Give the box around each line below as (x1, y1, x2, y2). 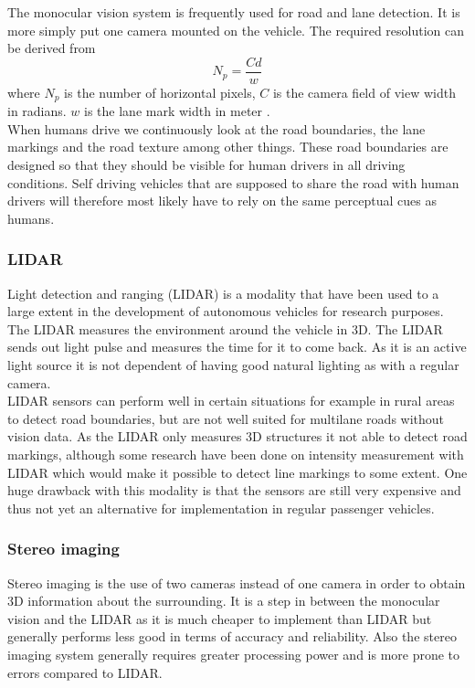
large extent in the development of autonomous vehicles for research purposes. (7, 302, 444, 321)
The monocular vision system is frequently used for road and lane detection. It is (7, 3, 460, 21)
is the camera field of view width (272, 82, 456, 101)
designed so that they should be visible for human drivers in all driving (7, 155, 406, 175)
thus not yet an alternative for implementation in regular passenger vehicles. (7, 498, 435, 517)
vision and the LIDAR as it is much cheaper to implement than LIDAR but (7, 609, 432, 628)
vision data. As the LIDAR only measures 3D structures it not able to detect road (7, 427, 468, 446)
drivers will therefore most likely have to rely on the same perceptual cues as (7, 191, 437, 210)
